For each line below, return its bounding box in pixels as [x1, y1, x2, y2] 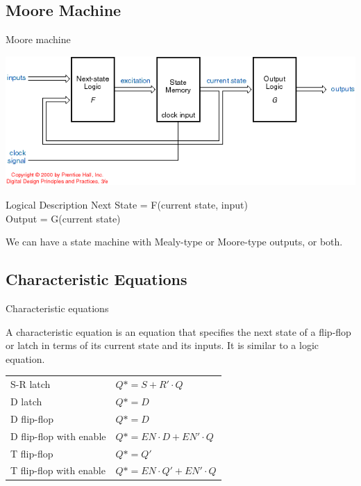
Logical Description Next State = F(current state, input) [6, 197, 248, 212]
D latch [10, 394, 42, 409]
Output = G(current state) [6, 211, 121, 225]
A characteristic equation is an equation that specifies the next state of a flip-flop [6, 324, 351, 339]
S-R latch [10, 377, 51, 391]
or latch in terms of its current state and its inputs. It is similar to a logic [6, 338, 319, 353]
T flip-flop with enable [10, 463, 106, 478]
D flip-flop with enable [10, 428, 106, 443]
